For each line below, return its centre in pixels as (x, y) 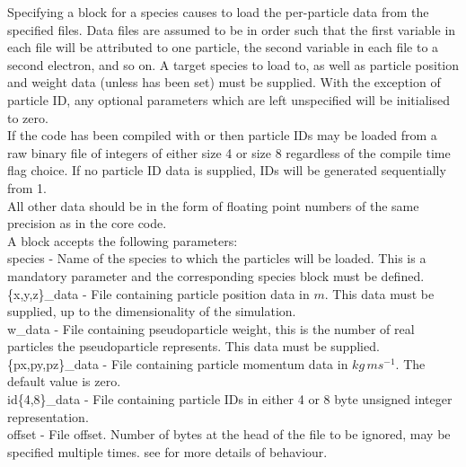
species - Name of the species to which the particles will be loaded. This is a (217, 258)
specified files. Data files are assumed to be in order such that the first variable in (232, 29)
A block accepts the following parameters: (123, 240)
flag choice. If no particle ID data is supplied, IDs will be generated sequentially (227, 170)
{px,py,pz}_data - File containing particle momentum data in (178, 363)
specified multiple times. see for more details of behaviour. (167, 451)
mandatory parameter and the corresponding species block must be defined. (216, 275)
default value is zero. (64, 381)
